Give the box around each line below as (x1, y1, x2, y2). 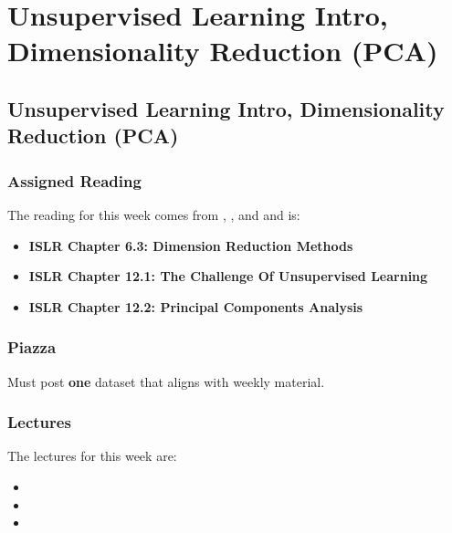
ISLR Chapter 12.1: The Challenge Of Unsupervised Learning (28, 266, 428, 286)
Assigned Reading (7, 169, 142, 192)
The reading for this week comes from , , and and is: (7, 204, 300, 224)
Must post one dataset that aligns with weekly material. (7, 371, 325, 391)
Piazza (7, 336, 57, 359)
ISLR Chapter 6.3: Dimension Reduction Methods (28, 235, 353, 255)
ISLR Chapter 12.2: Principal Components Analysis (28, 297, 363, 316)
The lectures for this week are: (7, 446, 177, 465)
